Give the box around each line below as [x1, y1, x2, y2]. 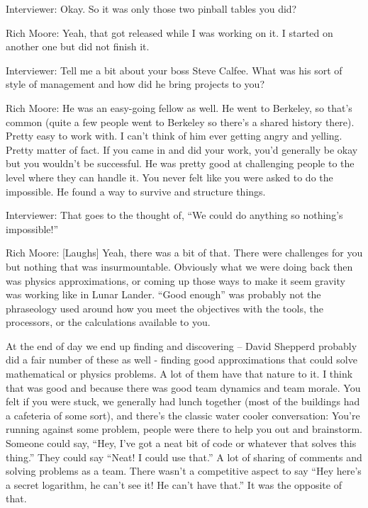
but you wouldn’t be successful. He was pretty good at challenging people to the [6, 156, 355, 171]
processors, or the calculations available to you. [6, 315, 211, 329]
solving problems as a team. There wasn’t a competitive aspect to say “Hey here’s [6, 463, 362, 478]
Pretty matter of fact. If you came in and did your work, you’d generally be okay [6, 142, 358, 157]
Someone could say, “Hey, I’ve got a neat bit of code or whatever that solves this [6, 436, 357, 451]
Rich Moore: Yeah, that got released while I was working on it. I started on [6, 25, 333, 40]
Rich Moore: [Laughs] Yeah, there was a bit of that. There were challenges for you [6, 245, 363, 260]
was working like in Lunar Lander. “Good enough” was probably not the [6, 287, 321, 302]
